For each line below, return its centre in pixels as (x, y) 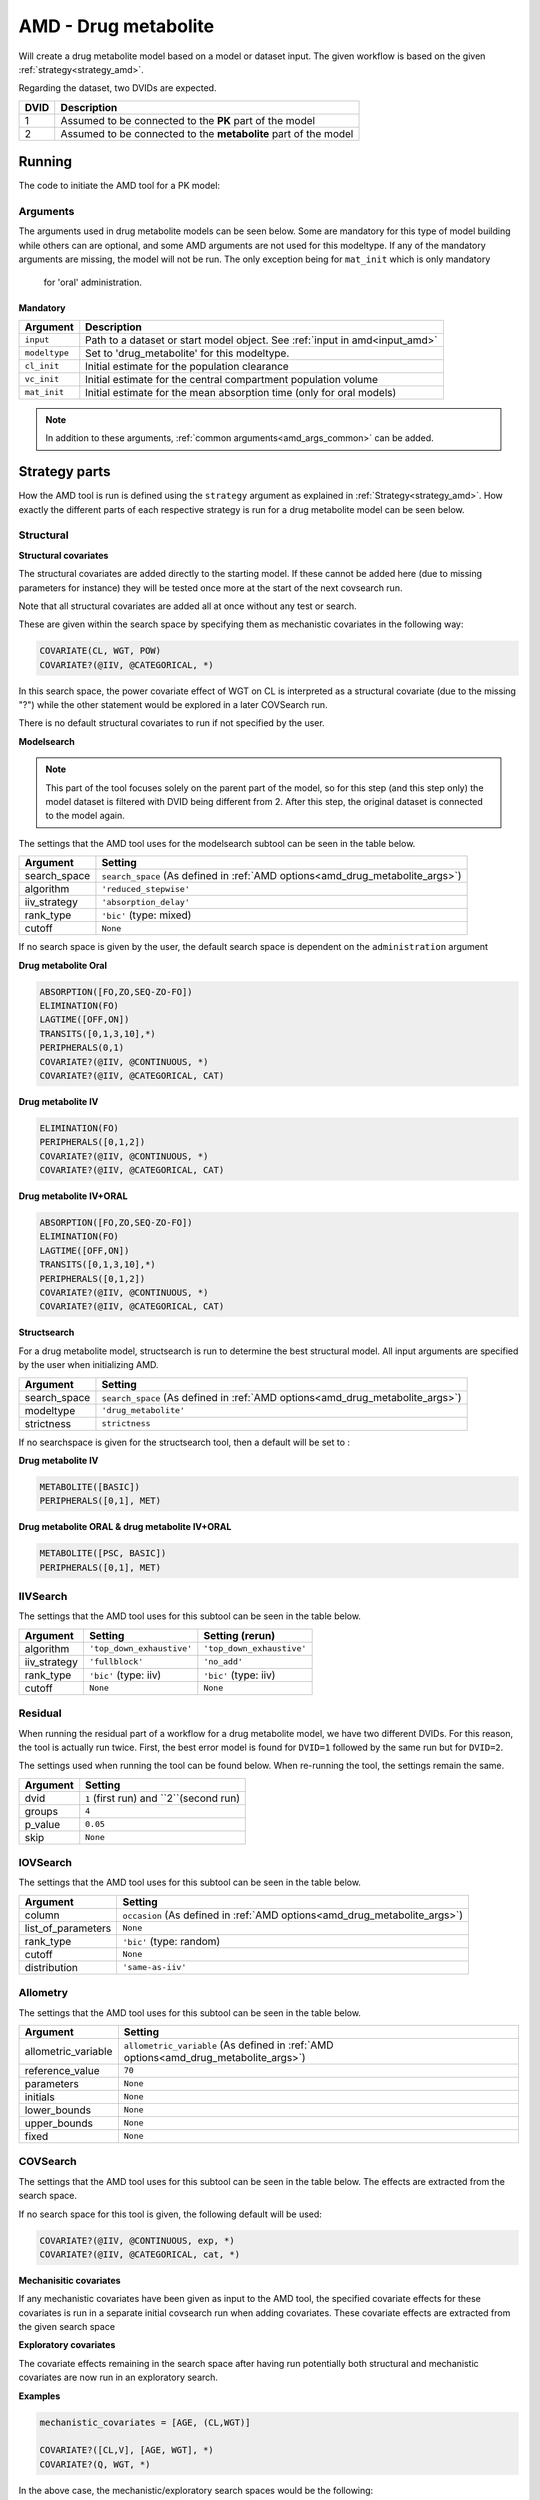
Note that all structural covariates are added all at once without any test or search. (187, 606)
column (42, 1915)
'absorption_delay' (145, 901)
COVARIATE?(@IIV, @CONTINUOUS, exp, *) (137, 2240)
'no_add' (223, 1661)
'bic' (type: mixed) (146, 915)
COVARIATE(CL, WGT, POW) (100, 651)
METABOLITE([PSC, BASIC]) (103, 1553)
